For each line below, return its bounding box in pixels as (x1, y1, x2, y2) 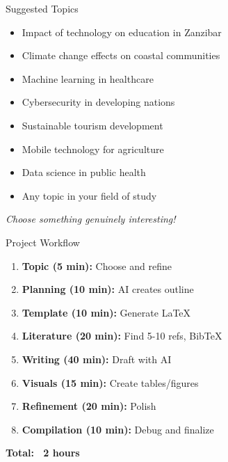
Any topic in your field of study (22, 188, 157, 202)
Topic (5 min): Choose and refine (22, 258, 172, 273)
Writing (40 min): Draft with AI (22, 351, 172, 366)
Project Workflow (6, 234, 80, 249)
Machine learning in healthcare (22, 71, 154, 86)
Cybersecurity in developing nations (22, 95, 175, 109)
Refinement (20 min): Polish (22, 399, 156, 413)
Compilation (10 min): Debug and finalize (22, 422, 214, 436)
